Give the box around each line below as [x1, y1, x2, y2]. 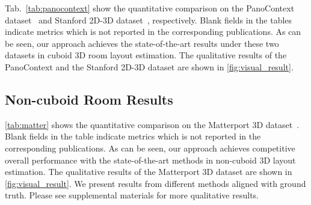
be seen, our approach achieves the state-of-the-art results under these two [5, 37, 279, 49]
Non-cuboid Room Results [5, 90, 173, 108]
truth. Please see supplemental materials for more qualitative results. [5, 189, 259, 201]
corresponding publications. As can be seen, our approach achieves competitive [5, 141, 295, 154]
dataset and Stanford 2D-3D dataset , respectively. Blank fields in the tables [5, 13, 292, 26]
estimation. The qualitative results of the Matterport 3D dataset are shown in [5, 165, 292, 178]
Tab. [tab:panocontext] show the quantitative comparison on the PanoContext [5, 2, 295, 14]
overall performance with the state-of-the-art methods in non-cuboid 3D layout [5, 153, 296, 166]
